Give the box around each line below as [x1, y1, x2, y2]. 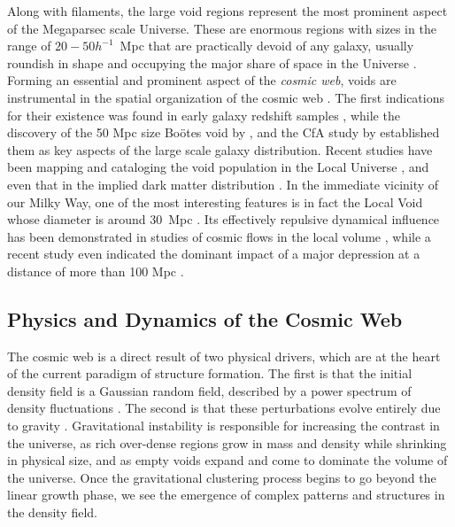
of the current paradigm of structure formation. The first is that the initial [7, 364, 413, 383]
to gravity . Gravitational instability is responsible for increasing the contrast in [7, 416, 440, 435]
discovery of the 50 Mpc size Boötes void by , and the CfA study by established [7, 123, 440, 142]
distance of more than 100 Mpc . [7, 261, 184, 280]
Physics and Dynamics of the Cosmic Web [7, 305, 403, 332]
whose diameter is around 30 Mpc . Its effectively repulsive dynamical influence [7, 210, 440, 229]
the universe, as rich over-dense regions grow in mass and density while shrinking [7, 433, 447, 452]
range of [7, 36, 51, 55]
